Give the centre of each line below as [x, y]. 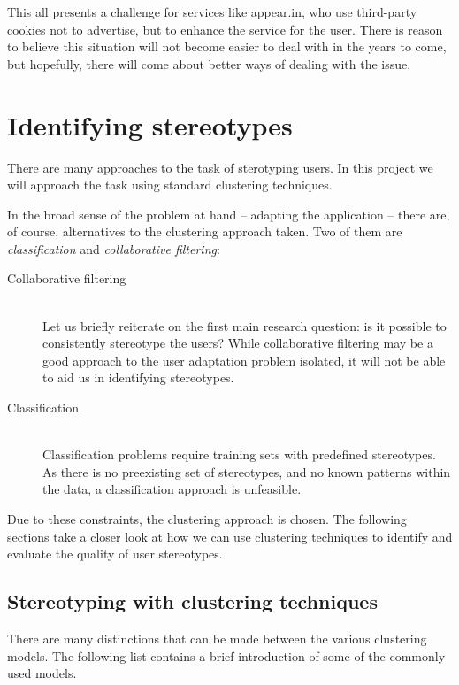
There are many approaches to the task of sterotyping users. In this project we [220, 167]
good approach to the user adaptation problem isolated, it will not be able [244, 360]
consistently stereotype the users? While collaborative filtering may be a [238, 343]
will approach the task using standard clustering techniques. [170, 185]
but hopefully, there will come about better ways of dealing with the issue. [209, 63]
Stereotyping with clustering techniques [192, 601]
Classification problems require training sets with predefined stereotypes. [239, 454]
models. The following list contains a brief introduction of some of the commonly [226, 655]
